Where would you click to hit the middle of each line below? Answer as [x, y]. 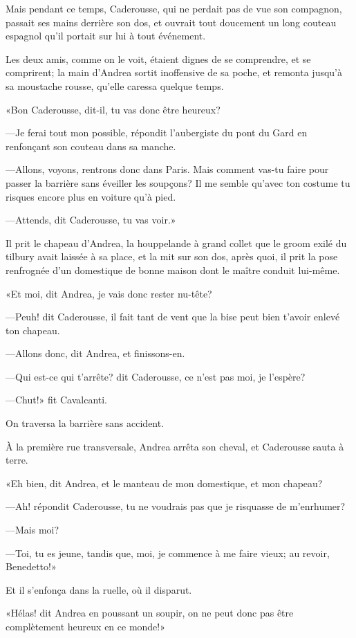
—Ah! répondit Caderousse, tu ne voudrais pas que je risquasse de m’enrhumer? [176, 506]
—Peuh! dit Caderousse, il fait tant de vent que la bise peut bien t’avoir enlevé [173, 317]
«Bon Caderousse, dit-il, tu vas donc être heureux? [113, 109]
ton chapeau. [33, 330]
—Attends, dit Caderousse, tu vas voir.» [91, 220]
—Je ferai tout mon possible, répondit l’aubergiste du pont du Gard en [157, 133]
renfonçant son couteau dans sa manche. [91, 146]
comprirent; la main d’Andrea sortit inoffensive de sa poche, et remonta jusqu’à [174, 72]
